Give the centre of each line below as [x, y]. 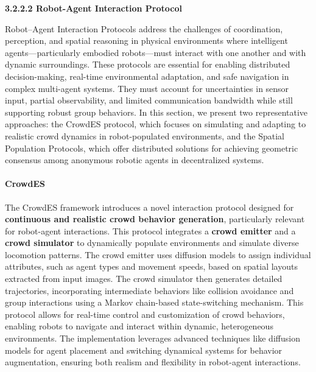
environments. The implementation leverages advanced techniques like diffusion [153, 338]
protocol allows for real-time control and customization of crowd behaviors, [145, 314]
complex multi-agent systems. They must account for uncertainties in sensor [147, 88]
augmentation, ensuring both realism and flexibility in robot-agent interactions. [153, 362]
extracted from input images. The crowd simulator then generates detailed [144, 279]
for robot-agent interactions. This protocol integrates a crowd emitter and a [150, 230]
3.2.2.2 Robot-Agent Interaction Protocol [93, 8]
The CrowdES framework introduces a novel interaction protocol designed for [149, 207]
